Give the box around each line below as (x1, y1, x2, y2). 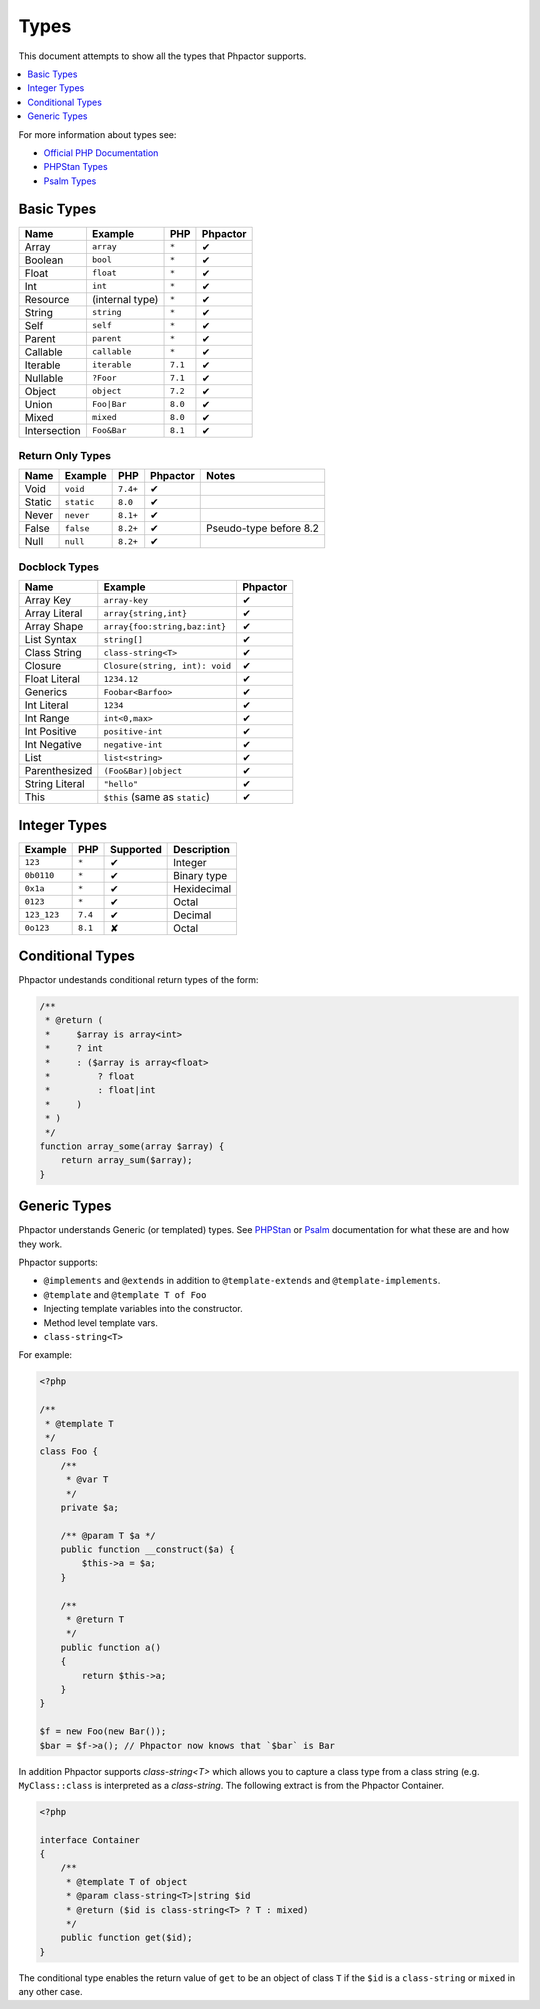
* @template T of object (65, 1876, 188, 1887)
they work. (18, 1238, 63, 1250)
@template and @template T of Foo (43, 1288, 207, 1300)
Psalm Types (43, 175, 97, 187)
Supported (110, 842, 162, 856)
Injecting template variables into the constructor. (43, 1303, 244, 1315)
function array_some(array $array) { (39, 1141, 225, 1152)
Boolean (24, 253, 64, 267)
